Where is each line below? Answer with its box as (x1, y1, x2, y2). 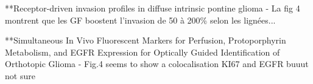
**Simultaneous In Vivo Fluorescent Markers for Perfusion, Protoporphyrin (5, 34, 286, 47)
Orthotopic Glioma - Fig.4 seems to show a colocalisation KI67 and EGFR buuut (5, 57, 309, 70)
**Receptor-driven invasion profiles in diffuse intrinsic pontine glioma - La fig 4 (5, 2, 300, 14)
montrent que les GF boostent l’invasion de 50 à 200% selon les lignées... (5, 13, 276, 26)
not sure (5, 69, 35, 82)
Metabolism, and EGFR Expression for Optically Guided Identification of (5, 45, 280, 58)
